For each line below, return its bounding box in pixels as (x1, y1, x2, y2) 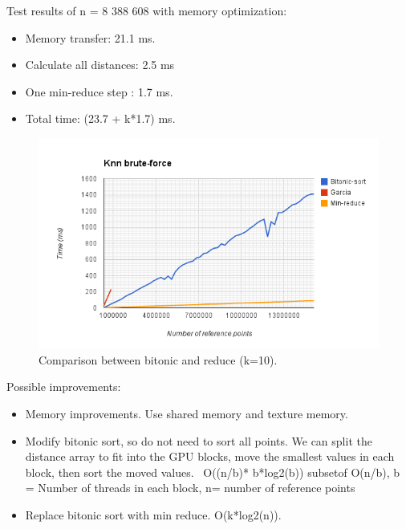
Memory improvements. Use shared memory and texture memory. (25, 405, 348, 421)
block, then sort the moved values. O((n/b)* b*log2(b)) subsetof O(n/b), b (25, 463, 400, 480)
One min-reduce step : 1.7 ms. (25, 83, 173, 100)
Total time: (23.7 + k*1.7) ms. (25, 110, 176, 127)
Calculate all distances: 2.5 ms (25, 56, 175, 73)
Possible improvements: (6, 378, 121, 395)
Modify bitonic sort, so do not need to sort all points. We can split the (25, 432, 372, 449)
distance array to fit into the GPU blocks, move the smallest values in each (25, 448, 395, 465)
